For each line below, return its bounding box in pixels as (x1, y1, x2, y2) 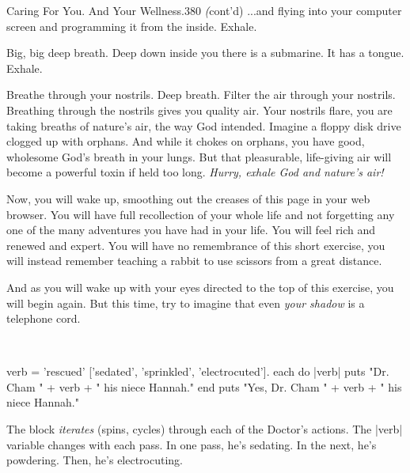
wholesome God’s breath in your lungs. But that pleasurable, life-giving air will (6, 148, 392, 165)
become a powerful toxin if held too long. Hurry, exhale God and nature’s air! (6, 164, 384, 180)
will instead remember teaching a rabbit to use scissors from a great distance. (6, 252, 382, 269)
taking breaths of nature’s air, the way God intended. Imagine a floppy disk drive (6, 117, 401, 134)
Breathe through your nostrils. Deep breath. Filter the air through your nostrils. (6, 86, 396, 103)
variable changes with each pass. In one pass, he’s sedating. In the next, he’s (6, 436, 377, 452)
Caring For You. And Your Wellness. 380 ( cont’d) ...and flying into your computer (6, 2, 402, 18)
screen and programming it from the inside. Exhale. (6, 17, 257, 34)
